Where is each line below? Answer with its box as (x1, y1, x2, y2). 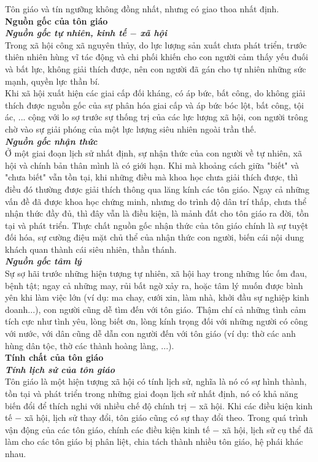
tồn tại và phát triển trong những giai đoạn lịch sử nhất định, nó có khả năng (5, 387, 298, 399)
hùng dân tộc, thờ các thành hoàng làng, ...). (5, 339, 174, 352)
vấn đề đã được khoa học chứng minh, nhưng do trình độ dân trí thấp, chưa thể (5, 194, 306, 207)
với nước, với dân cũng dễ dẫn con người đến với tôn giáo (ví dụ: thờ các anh (5, 327, 296, 340)
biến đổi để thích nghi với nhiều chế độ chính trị (5, 399, 187, 412)
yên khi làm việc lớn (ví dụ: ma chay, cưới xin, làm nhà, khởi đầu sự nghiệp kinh (5, 291, 309, 304)
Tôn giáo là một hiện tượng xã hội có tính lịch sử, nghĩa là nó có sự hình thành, (5, 375, 307, 388)
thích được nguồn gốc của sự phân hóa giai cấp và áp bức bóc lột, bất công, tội (5, 98, 304, 111)
